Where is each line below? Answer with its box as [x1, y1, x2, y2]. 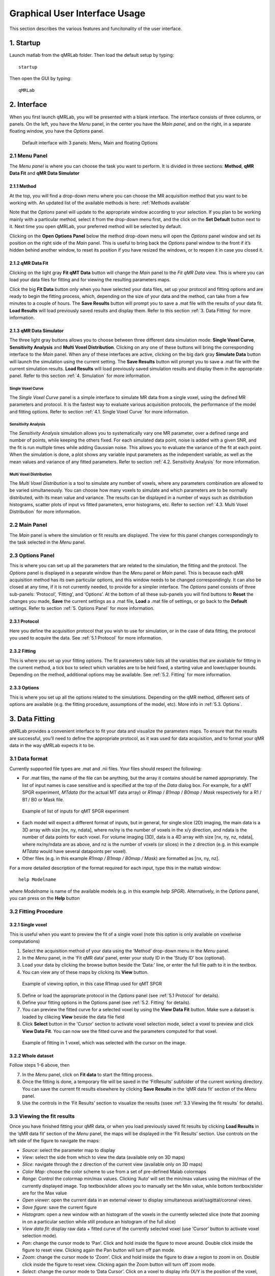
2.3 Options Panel [9, 552, 54, 559]
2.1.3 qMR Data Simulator [9, 328, 64, 334]
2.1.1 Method [9, 183, 37, 189]
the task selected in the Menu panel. [9, 539, 86, 545]
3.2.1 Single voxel [9, 922, 47, 928]
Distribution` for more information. [9, 508, 81, 515]
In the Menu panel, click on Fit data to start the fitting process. [22, 1071, 153, 1077]
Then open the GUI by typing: [9, 76, 72, 82]
